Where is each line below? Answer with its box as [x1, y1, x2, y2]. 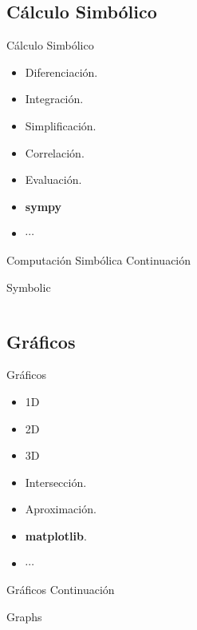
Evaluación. [25, 171, 82, 188]
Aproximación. [25, 500, 97, 517]
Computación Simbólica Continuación [6, 251, 191, 268]
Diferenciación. [25, 63, 98, 80]
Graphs [6, 608, 42, 624]
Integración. [25, 90, 84, 107]
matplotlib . [25, 527, 87, 544]
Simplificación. [25, 117, 97, 134]
